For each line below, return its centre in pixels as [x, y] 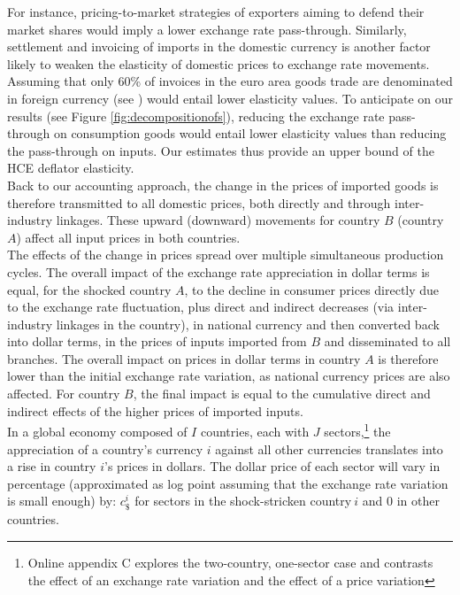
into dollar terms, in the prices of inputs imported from [157, 341]
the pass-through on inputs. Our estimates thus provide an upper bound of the [221, 150]
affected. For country [64, 394]
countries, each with [255, 431]
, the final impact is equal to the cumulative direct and [282, 394]
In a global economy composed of [97, 431]
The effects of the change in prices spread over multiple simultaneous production [226, 255]
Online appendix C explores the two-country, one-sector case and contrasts [230, 563]
